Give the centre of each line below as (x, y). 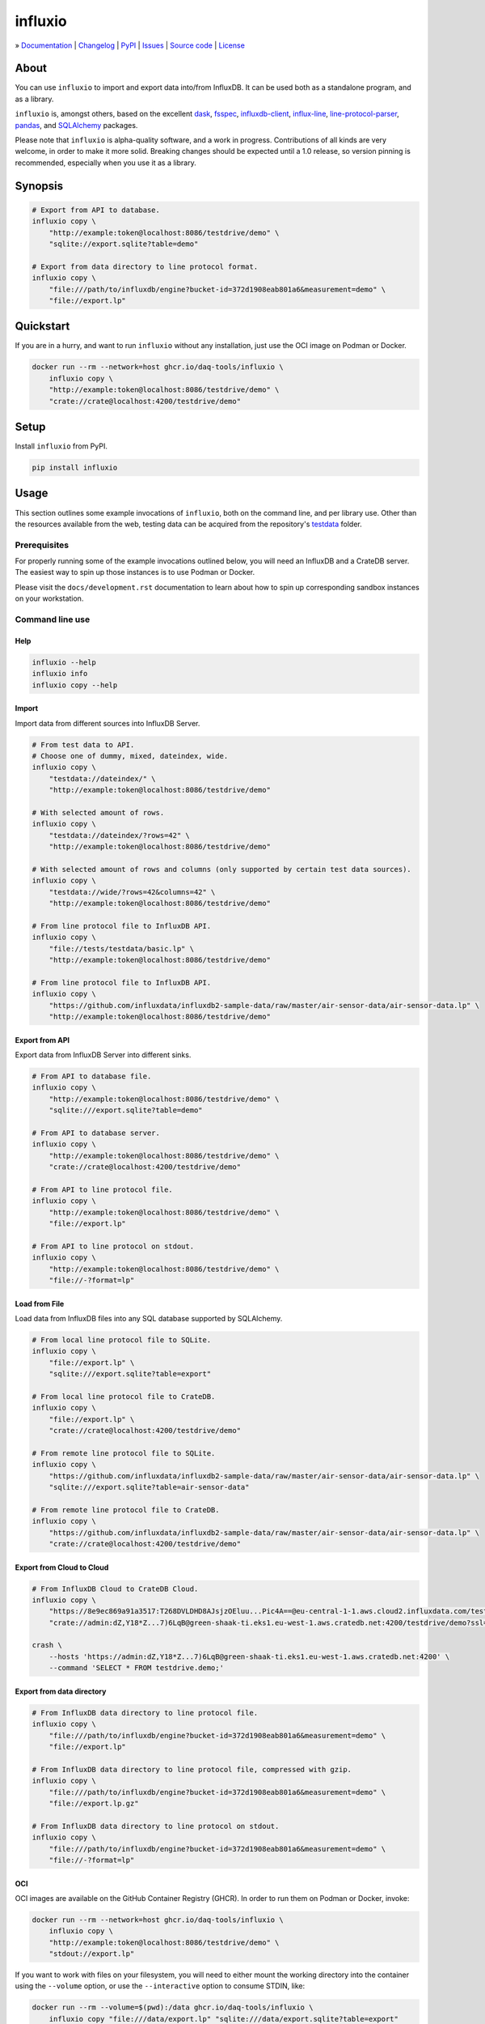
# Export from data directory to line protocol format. (145, 266)
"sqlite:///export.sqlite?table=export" (130, 1374)
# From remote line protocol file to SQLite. (124, 1453)
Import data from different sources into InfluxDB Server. (108, 723)
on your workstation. (49, 598)
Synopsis (39, 186)
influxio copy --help (75, 685)
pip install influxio (75, 468)
